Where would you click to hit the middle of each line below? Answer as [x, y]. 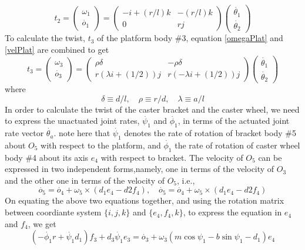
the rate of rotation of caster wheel [237, 145]
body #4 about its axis [47, 157]
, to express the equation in [232, 212]
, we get [42, 223]
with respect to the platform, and [101, 145]
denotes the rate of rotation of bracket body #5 [210, 133]
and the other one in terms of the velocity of [85, 180]
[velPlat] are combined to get [57, 50]
